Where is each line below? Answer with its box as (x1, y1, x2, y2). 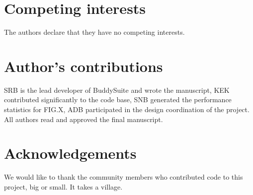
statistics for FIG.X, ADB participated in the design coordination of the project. (4, 104, 250, 115)
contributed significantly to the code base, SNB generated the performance (4, 94, 232, 105)
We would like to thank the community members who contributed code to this (4, 172, 243, 182)
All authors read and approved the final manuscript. (4, 114, 163, 124)
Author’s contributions (4, 56, 163, 76)
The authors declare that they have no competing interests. (4, 27, 185, 37)
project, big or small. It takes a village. (4, 181, 123, 192)
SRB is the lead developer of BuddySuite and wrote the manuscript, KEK (4, 84, 230, 95)
